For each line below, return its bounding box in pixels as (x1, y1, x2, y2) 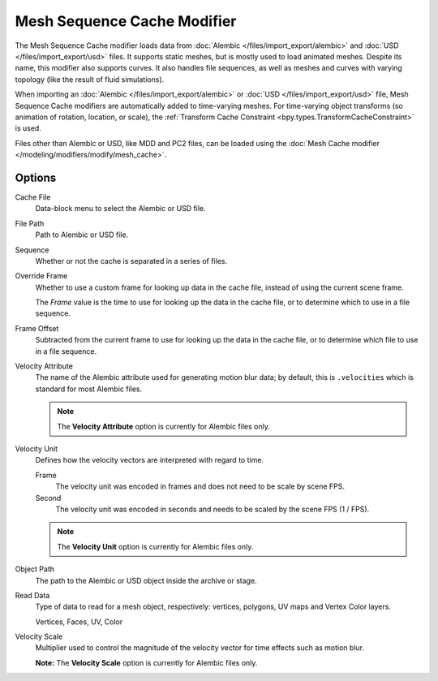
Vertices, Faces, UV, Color (35, 617, 123, 627)
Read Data (15, 590, 50, 600)
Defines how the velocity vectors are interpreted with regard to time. (35, 455, 264, 465)
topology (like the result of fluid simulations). (15, 74, 165, 84)
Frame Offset (15, 323, 59, 333)
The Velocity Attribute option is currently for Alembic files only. (57, 421, 271, 431)
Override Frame (15, 271, 68, 281)
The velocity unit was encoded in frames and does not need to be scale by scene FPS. (55, 481, 345, 491)
